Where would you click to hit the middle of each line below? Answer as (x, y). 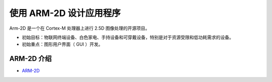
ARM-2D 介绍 (30, 59)
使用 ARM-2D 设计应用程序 (65, 13)
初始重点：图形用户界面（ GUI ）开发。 (62, 44)
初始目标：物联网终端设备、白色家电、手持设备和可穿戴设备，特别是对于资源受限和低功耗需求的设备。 (128, 37)
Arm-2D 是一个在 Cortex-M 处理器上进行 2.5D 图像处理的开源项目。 (80, 28)
